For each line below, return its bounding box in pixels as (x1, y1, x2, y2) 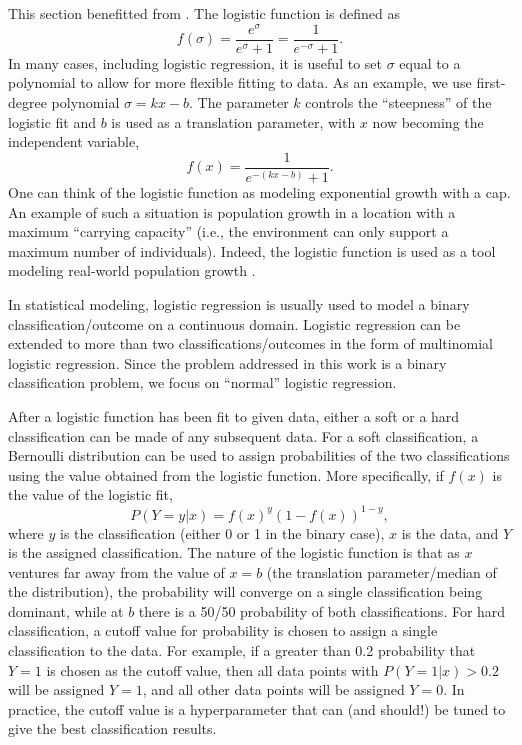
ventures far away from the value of (8, 561, 225, 582)
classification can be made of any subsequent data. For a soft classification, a (8, 425, 479, 446)
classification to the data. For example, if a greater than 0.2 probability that (8, 640, 476, 661)
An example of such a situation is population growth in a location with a (8, 201, 456, 222)
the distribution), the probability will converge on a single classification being (8, 581, 483, 602)
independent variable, (8, 131, 140, 152)
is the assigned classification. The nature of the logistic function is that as (8, 542, 460, 563)
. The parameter (189, 91, 289, 112)
